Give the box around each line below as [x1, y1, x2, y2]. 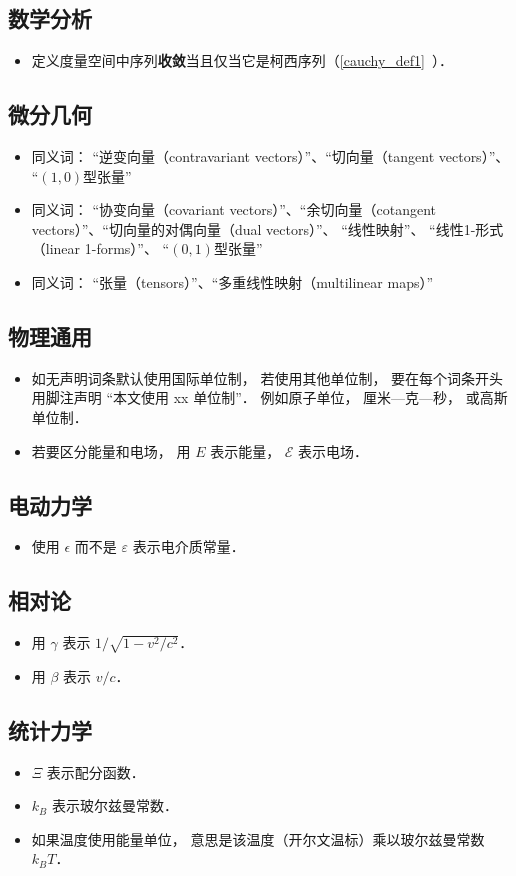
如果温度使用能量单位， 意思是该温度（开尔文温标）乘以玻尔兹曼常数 [31, 828, 485, 849]
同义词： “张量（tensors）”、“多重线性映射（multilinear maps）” [31, 271, 434, 292]
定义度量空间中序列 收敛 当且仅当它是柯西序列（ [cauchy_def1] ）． [31, 50, 453, 71]
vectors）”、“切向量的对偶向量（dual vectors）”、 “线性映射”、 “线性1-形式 [31, 218, 504, 239]
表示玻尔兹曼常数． [51, 795, 178, 816]
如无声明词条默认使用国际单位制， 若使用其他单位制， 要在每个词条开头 [31, 367, 504, 388]
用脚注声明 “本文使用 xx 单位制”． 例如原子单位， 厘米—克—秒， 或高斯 [31, 387, 508, 408]
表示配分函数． [46, 761, 145, 782]
